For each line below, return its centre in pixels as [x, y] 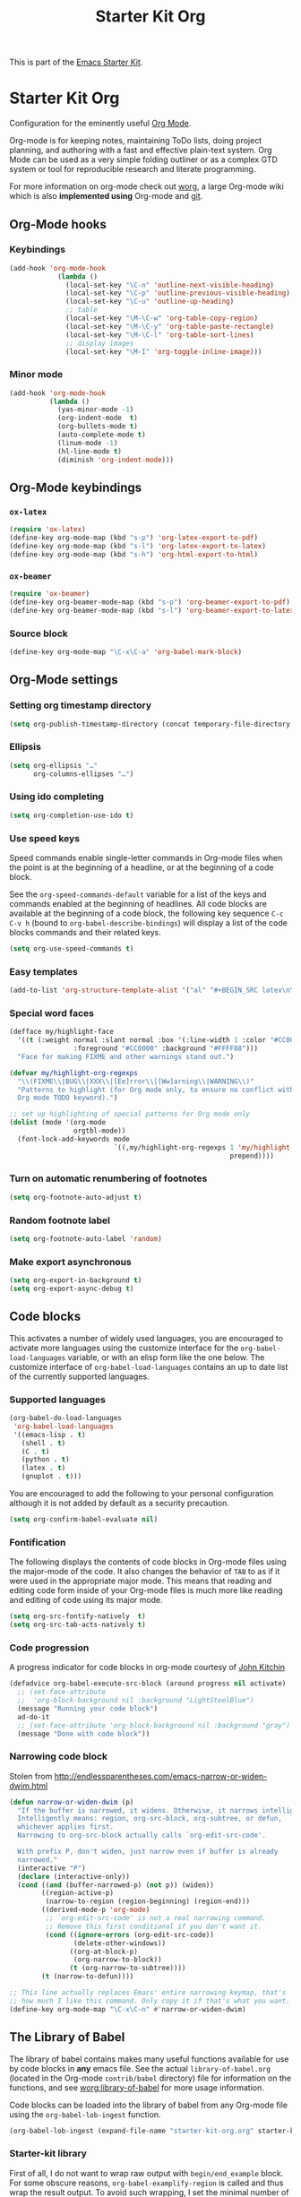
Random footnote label [60, 1220]
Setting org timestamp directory [81, 705]
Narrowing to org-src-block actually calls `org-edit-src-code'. [142, 1835]
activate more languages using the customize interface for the [124, 1348]
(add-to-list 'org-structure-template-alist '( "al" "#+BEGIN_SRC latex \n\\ [154, 991]
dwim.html [29, 1786]
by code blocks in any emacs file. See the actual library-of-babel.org [140, 2068]
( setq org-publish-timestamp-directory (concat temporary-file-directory [150, 724]
